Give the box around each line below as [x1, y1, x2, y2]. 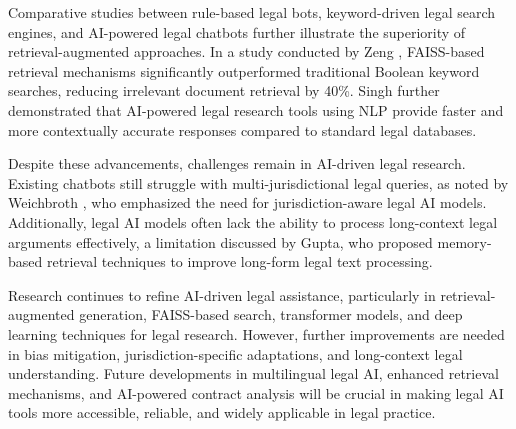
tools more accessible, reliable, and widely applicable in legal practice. [8, 402, 436, 423]
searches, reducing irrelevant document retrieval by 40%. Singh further [8, 80, 440, 101]
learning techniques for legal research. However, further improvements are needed [8, 323, 505, 344]
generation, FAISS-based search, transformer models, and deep [79, 304, 463, 325]
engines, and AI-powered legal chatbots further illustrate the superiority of [8, 21, 466, 42]
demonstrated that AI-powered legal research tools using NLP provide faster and [8, 99, 504, 120]
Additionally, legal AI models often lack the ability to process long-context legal [8, 211, 498, 232]
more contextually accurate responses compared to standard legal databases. [8, 119, 477, 140]
